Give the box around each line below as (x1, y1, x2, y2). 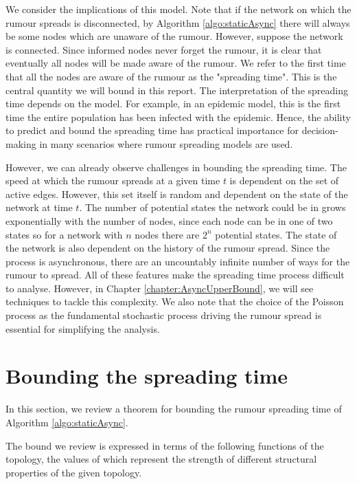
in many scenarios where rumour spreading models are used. (39, 136, 293, 151)
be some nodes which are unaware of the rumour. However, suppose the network (5, 29, 343, 43)
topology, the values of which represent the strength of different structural (5, 452, 317, 466)
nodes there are (135, 227, 200, 241)
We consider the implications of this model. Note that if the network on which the (5, 2, 352, 16)
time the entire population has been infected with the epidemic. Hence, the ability (5, 109, 351, 124)
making (5, 136, 36, 151)
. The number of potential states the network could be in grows (79, 200, 346, 214)
